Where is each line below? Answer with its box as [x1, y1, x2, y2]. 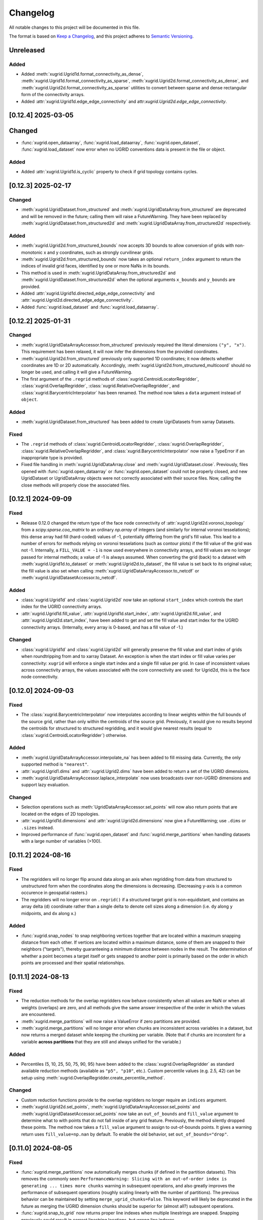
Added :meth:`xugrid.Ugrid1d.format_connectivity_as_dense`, [21, 71, 144, 77]
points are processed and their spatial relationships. [21, 960, 125, 966]
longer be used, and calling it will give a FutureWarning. [21, 369, 132, 375]
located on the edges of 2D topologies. [21, 811, 100, 817]
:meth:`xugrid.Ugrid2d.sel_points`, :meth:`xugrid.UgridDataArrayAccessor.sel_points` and [21, 1104, 200, 1110]
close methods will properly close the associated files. [21, 482, 131, 488]
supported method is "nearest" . [21, 761, 89, 767]
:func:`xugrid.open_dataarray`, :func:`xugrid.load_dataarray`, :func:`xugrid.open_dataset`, [21, 140, 201, 145]
